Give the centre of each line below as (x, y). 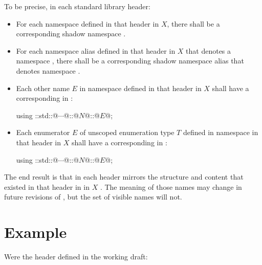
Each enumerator (43, 132)
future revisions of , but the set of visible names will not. (93, 197)
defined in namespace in (221, 132)
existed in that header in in (47, 186)
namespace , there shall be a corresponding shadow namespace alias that (130, 61)
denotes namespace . (48, 70)
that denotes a (209, 50)
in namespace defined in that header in (140, 88)
